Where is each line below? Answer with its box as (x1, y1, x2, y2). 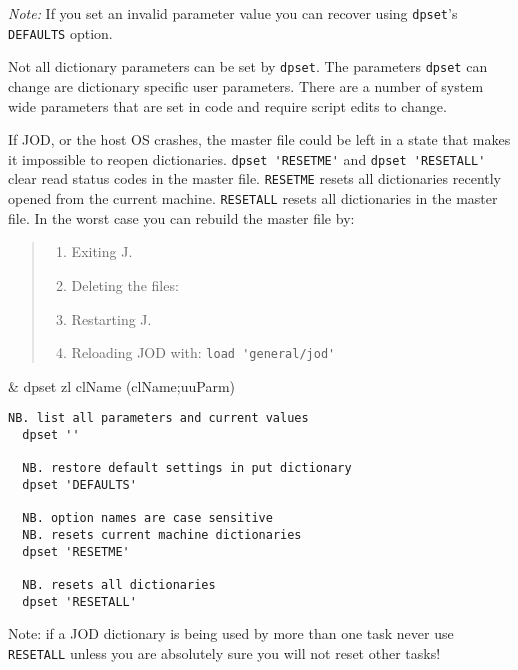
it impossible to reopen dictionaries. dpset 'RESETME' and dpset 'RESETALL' (8, 148, 486, 169)
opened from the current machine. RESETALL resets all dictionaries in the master (8, 188, 498, 209)
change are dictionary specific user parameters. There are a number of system (8, 75, 484, 96)
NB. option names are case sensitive (22, 511, 273, 526)
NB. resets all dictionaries (22, 577, 216, 592)
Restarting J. (71, 308, 152, 329)
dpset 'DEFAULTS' (22, 477, 137, 492)
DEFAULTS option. (8, 22, 113, 43)
